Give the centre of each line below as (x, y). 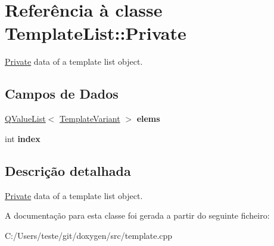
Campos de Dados (62, 94)
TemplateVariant (90, 119)
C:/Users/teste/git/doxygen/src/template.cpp (89, 235)
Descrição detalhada (68, 170)
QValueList (25, 119)
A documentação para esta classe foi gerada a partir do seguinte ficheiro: (137, 215)
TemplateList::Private (96, 33)
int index (23, 138)
